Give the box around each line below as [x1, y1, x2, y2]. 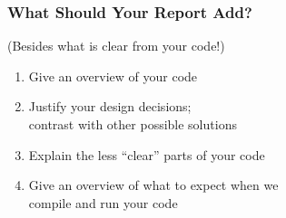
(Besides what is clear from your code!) [7, 36, 225, 55]
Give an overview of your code [28, 66, 198, 85]
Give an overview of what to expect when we [28, 175, 279, 194]
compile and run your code [28, 193, 178, 212]
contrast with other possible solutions [28, 115, 237, 133]
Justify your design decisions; [28, 97, 192, 116]
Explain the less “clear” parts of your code [28, 145, 265, 164]
